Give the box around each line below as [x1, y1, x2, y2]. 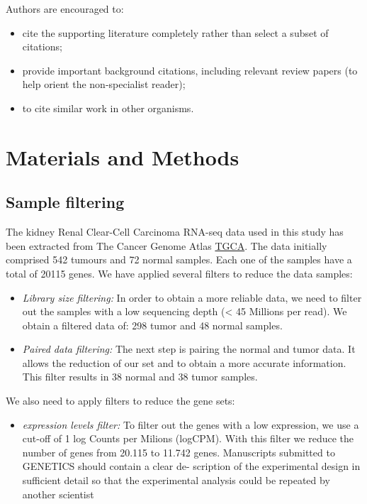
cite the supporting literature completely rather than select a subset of [22, 25, 329, 40]
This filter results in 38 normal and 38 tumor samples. [22, 369, 258, 384]
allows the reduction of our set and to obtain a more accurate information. [22, 355, 346, 370]
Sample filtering [6, 191, 125, 213]
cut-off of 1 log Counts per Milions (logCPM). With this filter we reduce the [22, 431, 354, 446]
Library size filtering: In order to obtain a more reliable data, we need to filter [22, 290, 362, 305]
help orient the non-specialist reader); [22, 77, 186, 92]
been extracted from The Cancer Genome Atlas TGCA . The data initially [6, 238, 327, 253]
